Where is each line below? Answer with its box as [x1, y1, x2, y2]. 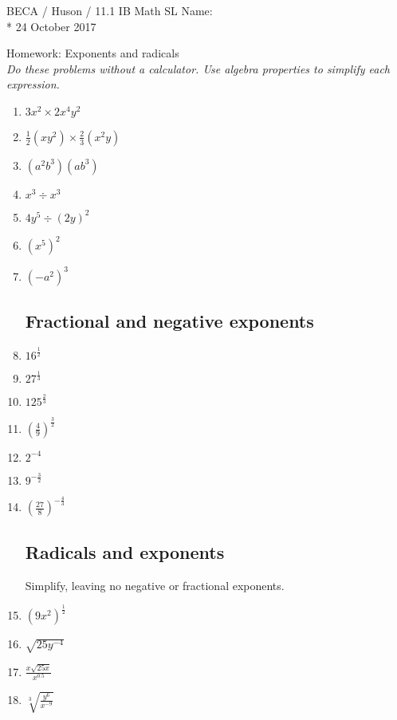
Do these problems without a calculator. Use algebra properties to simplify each [6, 60, 390, 77]
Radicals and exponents [25, 539, 225, 564]
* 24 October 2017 [6, 18, 96, 34]
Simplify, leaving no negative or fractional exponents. [25, 576, 285, 593]
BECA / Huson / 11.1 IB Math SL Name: [6, 2, 213, 18]
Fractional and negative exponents [25, 309, 314, 333]
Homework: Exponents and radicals [6, 45, 179, 61]
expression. [6, 76, 60, 92]
